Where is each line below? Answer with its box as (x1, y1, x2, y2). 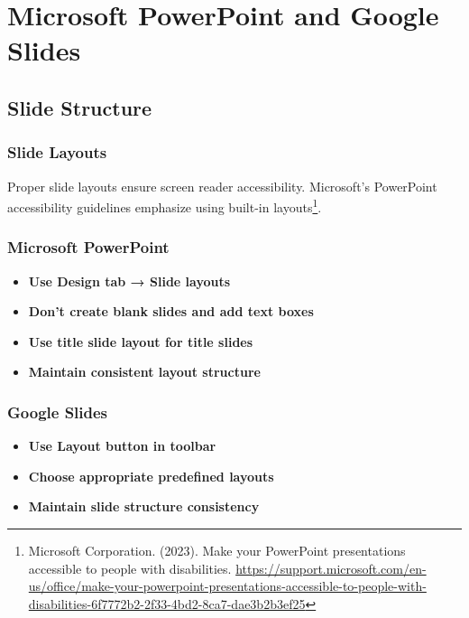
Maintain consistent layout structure (28, 362, 261, 381)
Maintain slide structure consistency (28, 497, 260, 516)
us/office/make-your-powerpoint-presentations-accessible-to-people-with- (28, 576, 427, 595)
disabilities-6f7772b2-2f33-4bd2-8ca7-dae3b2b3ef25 (28, 594, 306, 613)
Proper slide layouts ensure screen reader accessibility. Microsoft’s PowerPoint (7, 176, 437, 195)
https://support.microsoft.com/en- (235, 558, 427, 577)
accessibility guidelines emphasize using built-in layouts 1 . (7, 195, 322, 216)
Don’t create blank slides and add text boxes (28, 302, 314, 321)
